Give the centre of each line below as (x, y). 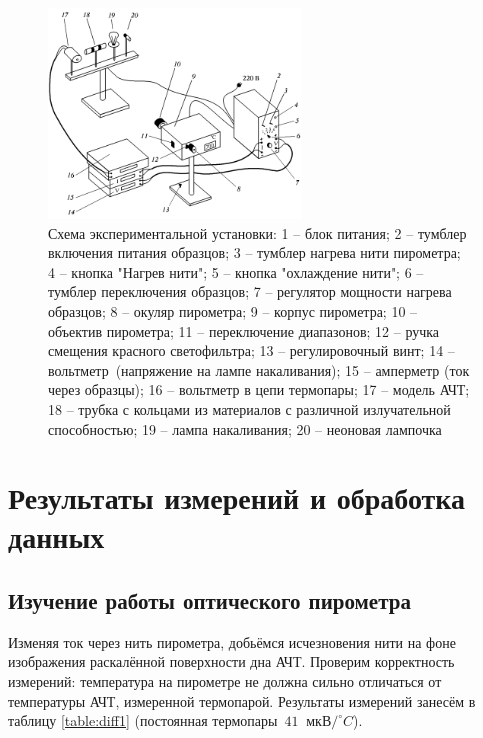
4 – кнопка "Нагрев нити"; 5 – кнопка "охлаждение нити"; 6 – (236, 271)
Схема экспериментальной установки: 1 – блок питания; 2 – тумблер (257, 232)
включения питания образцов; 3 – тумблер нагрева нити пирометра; (254, 252)
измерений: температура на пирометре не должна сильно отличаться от (225, 681)
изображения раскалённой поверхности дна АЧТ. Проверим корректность (231, 661)
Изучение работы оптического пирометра (209, 600)
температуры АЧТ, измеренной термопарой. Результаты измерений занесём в (242, 700)
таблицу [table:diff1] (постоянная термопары (143, 720)
